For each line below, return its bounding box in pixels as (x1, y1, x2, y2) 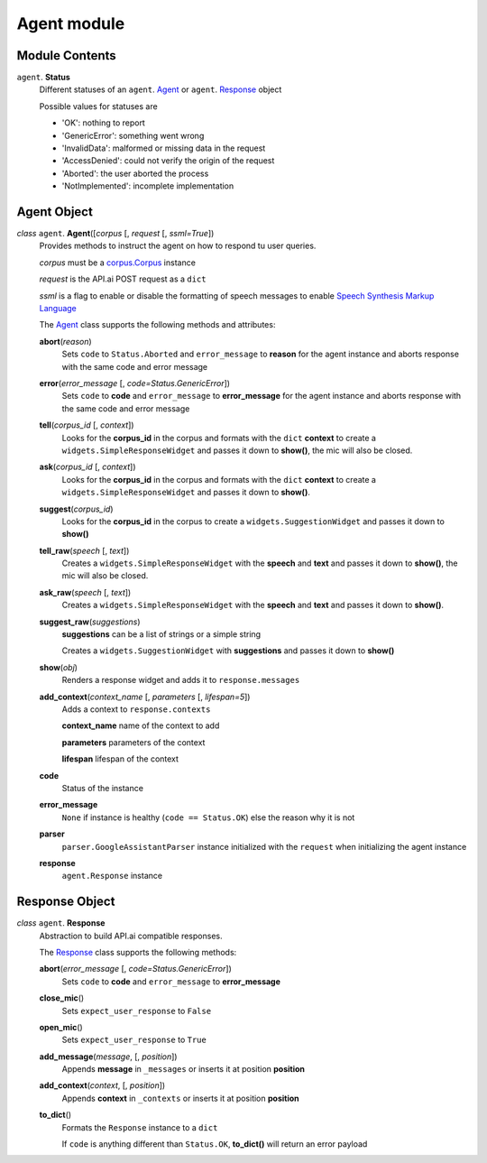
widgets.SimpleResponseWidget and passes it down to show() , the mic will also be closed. (61, 445, 413, 456)
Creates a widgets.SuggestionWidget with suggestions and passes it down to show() (61, 645, 395, 656)
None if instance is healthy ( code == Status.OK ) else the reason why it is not (61, 812, 355, 823)
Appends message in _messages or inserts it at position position (61, 1064, 306, 1075)
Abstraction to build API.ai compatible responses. (39, 930, 223, 941)
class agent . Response (16, 918, 106, 928)
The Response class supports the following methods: (39, 946, 237, 957)
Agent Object (16, 204, 94, 219)
